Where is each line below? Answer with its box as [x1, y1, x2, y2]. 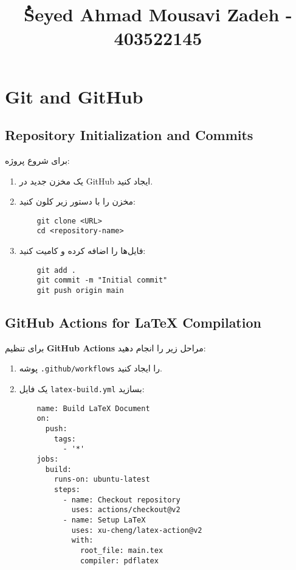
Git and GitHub [5, 83, 143, 108]
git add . [36, 266, 76, 275]
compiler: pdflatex [80, 556, 159, 565]
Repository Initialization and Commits [5, 125, 253, 144]
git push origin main [36, 286, 124, 295]
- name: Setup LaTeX [63, 515, 146, 524]
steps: [54, 485, 81, 494]
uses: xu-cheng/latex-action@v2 [71, 526, 202, 535]
